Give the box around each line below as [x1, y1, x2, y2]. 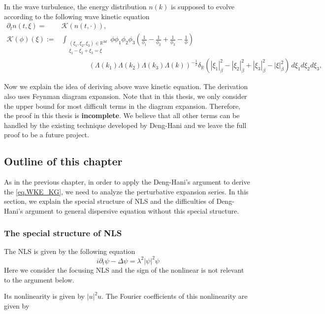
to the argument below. [4, 274, 74, 284]
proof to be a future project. [4, 129, 89, 140]
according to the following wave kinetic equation [4, 11, 150, 21]
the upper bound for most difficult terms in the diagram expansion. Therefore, [4, 100, 241, 111]
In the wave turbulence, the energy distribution [4, 1, 147, 11]
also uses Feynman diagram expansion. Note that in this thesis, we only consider [4, 91, 247, 101]
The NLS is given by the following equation [4, 246, 135, 256]
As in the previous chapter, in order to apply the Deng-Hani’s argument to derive [4, 177, 250, 187]
